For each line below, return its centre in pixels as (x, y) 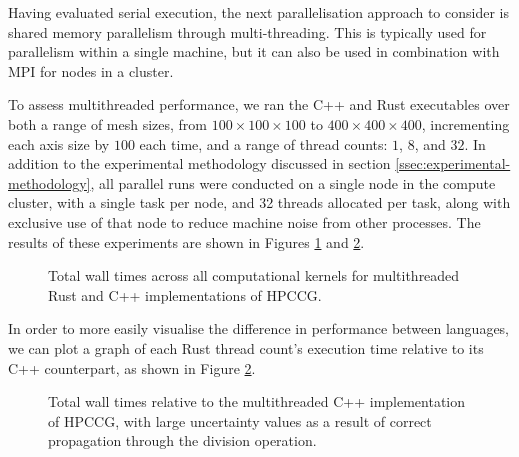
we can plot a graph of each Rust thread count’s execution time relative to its (246, 347)
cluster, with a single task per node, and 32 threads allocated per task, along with (259, 202)
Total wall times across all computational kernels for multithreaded (254, 275)
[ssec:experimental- (453, 163)
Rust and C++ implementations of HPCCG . (185, 294)
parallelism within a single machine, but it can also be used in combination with (254, 51)
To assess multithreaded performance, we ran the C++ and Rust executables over (259, 104)
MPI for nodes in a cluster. (91, 70)
